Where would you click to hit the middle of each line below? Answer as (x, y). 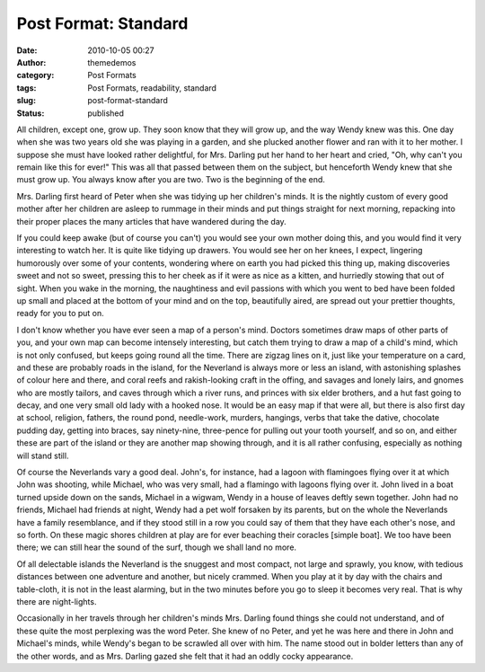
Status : (31, 113)
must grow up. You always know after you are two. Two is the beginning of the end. (171, 180)
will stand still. (43, 455)
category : (35, 75)
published (106, 113)
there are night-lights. (57, 601)
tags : (26, 88)
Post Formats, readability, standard (152, 88)
